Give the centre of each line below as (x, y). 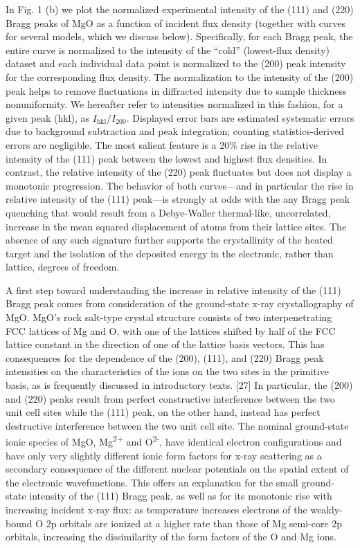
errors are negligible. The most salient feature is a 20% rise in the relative (162, 144)
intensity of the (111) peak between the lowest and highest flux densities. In (166, 158)
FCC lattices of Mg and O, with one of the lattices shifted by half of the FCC (171, 330)
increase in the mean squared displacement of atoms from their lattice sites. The (176, 226)
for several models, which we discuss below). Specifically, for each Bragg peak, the (179, 36)
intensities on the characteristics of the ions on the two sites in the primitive (167, 371)
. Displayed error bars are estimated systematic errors (240, 117)
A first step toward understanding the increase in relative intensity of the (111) (173, 290)
